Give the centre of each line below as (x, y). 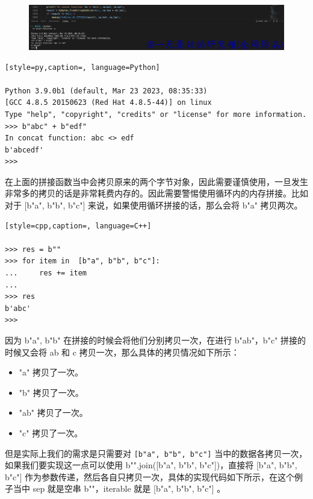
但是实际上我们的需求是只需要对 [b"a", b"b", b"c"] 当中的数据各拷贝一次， (156, 453)
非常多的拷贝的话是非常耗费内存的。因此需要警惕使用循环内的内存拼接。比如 (156, 193)
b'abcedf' (24, 150)
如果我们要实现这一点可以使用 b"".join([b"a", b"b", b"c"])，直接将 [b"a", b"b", (151, 465)
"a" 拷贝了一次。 (51, 372)
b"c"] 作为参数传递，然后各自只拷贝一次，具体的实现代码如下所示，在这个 (150, 476)
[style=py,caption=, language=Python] (82, 67)
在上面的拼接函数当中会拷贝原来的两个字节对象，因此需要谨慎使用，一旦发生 (156, 181)
